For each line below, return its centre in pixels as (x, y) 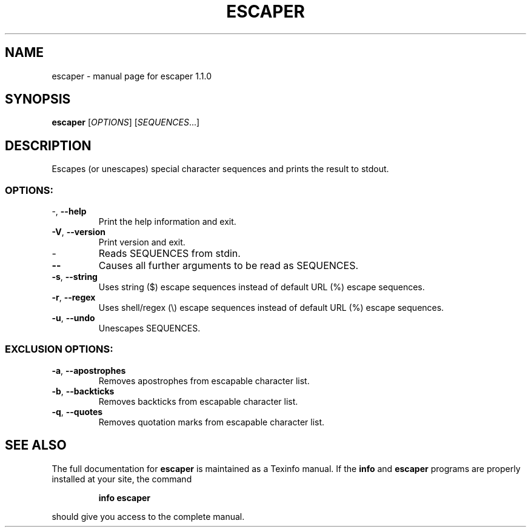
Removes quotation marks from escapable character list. (212, 422)
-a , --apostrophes (89, 370)
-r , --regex (74, 298)
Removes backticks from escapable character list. (198, 401)
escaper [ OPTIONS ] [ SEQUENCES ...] (126, 122)
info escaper (125, 497)
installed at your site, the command (122, 479)
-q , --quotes (77, 411)
